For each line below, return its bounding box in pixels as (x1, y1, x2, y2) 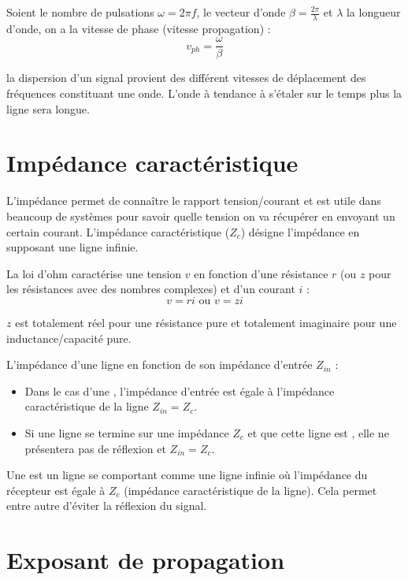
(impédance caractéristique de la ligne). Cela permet (124, 481, 377, 498)
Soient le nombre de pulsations (6, 4, 154, 20)
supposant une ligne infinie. (6, 239, 139, 255)
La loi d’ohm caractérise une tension (6, 265, 182, 281)
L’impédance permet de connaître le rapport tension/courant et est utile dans (6, 192, 381, 209)
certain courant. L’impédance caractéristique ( (6, 223, 230, 240)
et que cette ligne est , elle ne (247, 424, 389, 441)
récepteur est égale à (6, 481, 106, 498)
